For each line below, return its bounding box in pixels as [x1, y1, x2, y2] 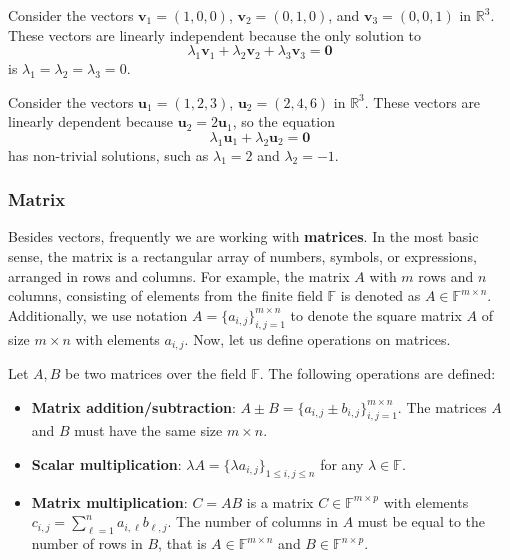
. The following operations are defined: [259, 363, 496, 383]
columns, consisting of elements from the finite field [8, 285, 323, 306]
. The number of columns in [167, 511, 338, 532]
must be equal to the [357, 511, 486, 532]
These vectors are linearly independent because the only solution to [8, 24, 422, 45]
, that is [158, 533, 207, 554]
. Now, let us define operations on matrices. [184, 328, 451, 349]
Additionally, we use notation [8, 304, 188, 325]
